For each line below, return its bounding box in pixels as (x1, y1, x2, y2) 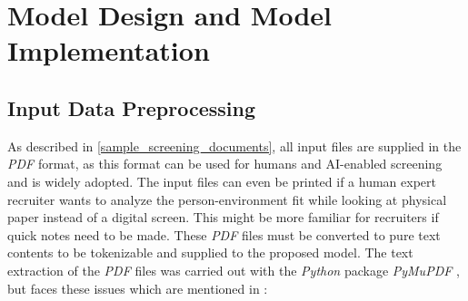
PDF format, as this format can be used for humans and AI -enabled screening (7, 154, 443, 173)
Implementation (7, 32, 210, 69)
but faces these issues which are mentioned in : (7, 278, 268, 297)
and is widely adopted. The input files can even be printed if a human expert (7, 171, 436, 190)
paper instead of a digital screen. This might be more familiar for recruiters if (7, 208, 439, 227)
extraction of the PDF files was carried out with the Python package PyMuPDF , (7, 260, 460, 279)
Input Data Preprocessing (7, 93, 255, 121)
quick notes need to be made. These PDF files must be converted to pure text (7, 225, 441, 244)
